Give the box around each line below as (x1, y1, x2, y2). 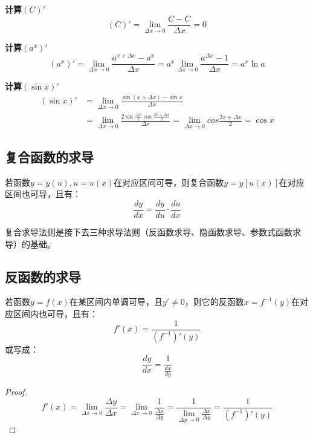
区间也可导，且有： (5, 188, 81, 200)
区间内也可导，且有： (13, 307, 98, 319)
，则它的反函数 (184, 295, 244, 308)
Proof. (5, 385, 27, 398)
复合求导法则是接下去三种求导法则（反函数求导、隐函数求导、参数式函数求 (5, 226, 301, 238)
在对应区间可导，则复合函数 (114, 175, 224, 188)
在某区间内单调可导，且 (69, 295, 163, 308)
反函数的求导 (5, 267, 81, 286)
